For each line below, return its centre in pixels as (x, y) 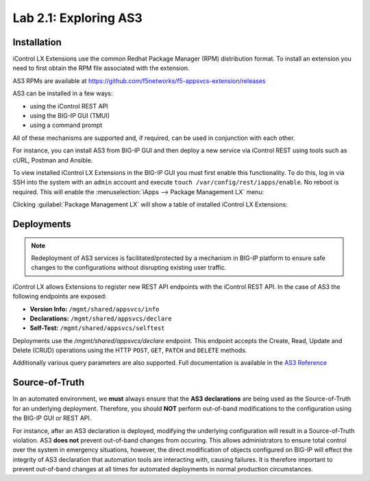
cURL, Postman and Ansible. (53, 160)
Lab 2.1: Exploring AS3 (78, 18)
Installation (37, 42)
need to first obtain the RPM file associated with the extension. (101, 68)
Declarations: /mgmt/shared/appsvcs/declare (101, 318)
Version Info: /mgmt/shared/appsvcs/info (95, 309)
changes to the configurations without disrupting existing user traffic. (129, 268)
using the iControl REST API (69, 106)
